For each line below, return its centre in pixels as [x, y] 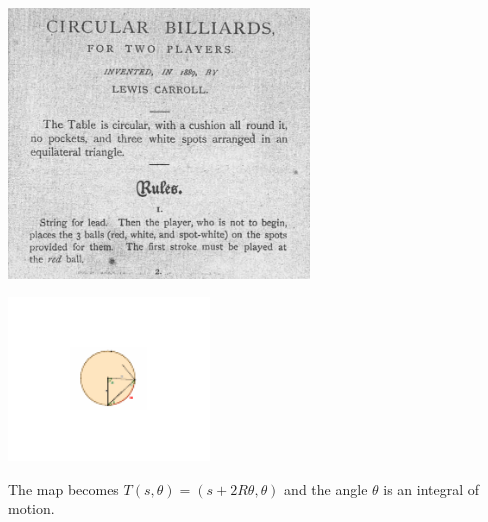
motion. [31, 508]
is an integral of [431, 488]
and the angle [326, 488]
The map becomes [63, 488]
